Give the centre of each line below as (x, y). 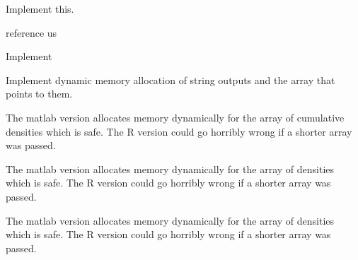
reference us (31, 32)
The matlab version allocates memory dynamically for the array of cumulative (175, 117)
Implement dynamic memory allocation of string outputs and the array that (171, 79)
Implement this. (40, 8)
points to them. (39, 94)
